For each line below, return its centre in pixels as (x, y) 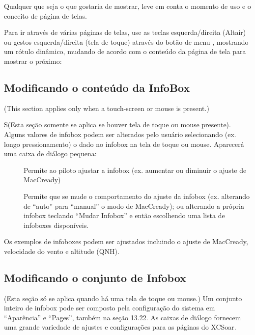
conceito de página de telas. (45, 15)
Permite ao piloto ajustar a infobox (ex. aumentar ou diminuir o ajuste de (135, 170)
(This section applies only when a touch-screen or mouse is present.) (107, 108)
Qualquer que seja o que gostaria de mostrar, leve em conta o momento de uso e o (127, 6)
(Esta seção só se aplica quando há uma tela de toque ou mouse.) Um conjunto (123, 298)
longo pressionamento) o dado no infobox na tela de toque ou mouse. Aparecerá (124, 144)
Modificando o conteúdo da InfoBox (97, 87)
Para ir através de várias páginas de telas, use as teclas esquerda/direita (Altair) (125, 32)
